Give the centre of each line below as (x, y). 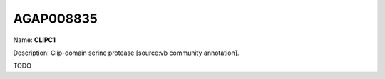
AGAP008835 (55, 19)
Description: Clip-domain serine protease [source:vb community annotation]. (126, 53)
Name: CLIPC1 (35, 40)
